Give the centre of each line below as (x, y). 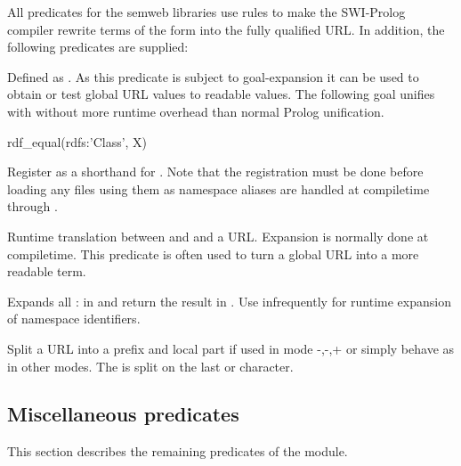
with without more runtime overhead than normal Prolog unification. (196, 111)
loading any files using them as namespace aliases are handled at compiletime (218, 188)
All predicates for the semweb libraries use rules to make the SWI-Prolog (206, 12)
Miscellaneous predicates (123, 414)
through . (32, 206)
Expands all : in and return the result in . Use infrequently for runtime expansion (229, 301)
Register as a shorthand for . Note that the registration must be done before (215, 172)
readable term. (47, 271)
